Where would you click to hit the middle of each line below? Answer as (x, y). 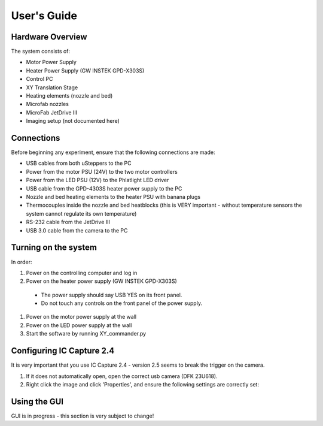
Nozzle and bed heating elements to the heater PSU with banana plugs (113, 197)
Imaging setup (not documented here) (73, 121)
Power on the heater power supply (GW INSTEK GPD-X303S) (102, 281)
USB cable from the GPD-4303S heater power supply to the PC (104, 188)
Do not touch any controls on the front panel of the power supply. (122, 303)
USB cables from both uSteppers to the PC (79, 163)
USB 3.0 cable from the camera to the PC (77, 230)
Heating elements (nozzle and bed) (69, 96)
